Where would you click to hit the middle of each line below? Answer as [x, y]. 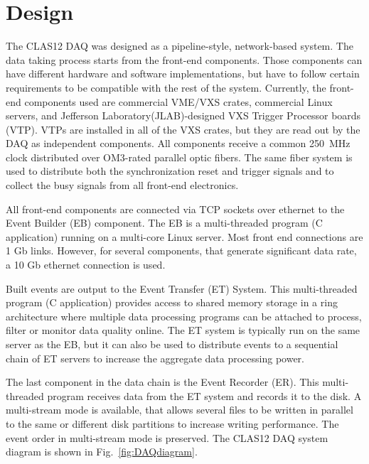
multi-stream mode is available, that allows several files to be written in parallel [180, 410]
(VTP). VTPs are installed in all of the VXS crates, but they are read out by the [183, 129]
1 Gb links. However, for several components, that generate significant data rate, [181, 250]
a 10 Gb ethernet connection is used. [86, 265]
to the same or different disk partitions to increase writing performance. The [172, 423]
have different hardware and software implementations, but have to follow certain [183, 74]
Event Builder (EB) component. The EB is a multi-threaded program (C [164, 223]
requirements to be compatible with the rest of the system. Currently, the [166, 87]
